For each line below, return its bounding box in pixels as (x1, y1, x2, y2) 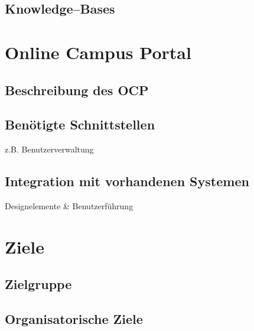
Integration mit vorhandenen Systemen (5, 172, 249, 190)
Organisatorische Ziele (5, 310, 143, 328)
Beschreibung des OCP (5, 80, 149, 99)
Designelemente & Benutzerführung (5, 199, 133, 212)
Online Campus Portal (5, 40, 191, 64)
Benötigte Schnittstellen (5, 115, 155, 134)
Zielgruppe (5, 275, 72, 293)
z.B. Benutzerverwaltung (5, 143, 94, 155)
